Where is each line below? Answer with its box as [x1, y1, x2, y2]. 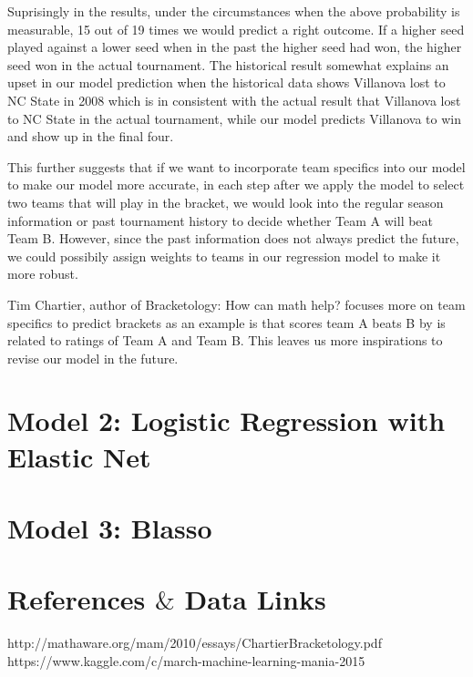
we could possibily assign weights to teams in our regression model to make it [7, 246, 441, 265]
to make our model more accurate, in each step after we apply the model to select [7, 175, 465, 194]
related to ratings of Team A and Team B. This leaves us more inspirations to [7, 331, 443, 350]
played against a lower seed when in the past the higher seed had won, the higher [7, 37, 462, 56]
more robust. [7, 264, 78, 283]
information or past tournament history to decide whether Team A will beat [7, 210, 434, 230]
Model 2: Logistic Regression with [7, 402, 446, 439]
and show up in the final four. [7, 127, 174, 146]
